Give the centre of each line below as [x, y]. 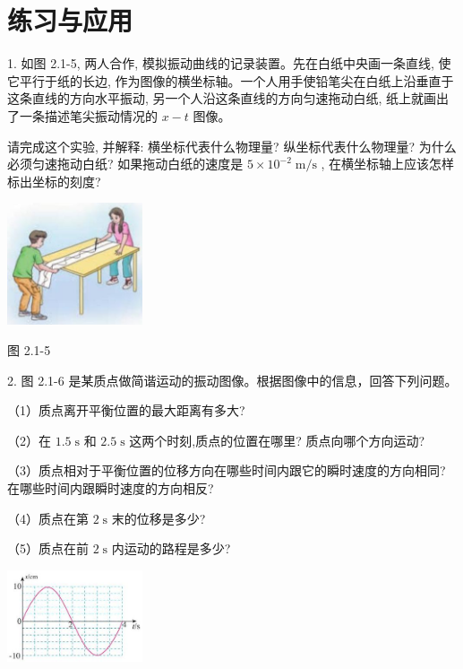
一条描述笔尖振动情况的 [88, 115]
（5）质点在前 [48, 548]
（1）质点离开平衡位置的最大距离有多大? [126, 410]
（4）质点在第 [48, 518]
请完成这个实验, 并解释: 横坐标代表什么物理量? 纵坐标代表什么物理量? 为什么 [232, 146]
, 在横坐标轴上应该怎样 [388, 164]
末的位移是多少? [159, 518]
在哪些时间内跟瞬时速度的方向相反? [111, 488]
